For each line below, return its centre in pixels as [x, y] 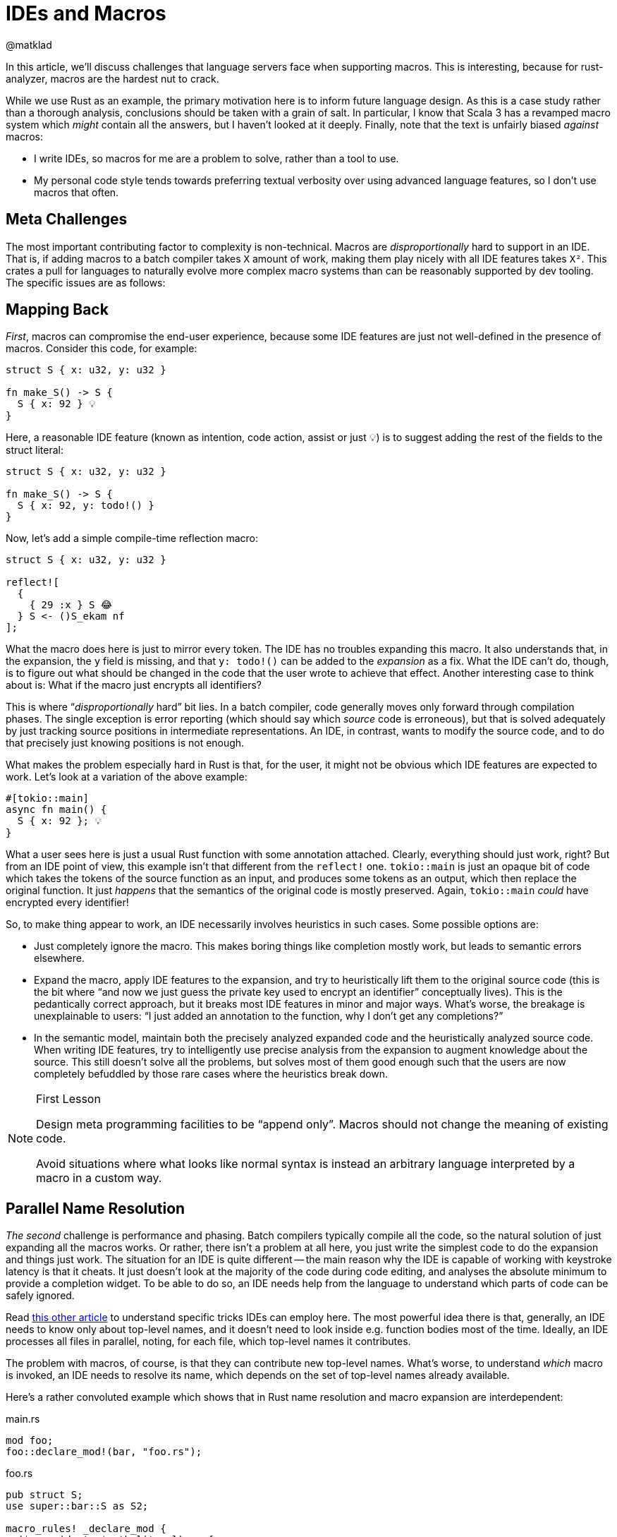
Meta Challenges [67, 219]
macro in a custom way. [99, 1178]
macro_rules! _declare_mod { [86, 1529]
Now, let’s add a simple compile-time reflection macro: [132, 538]
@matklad [29, 44]
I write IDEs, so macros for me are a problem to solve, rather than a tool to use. [216, 158]
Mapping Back [57, 310]
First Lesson [68, 1099]
